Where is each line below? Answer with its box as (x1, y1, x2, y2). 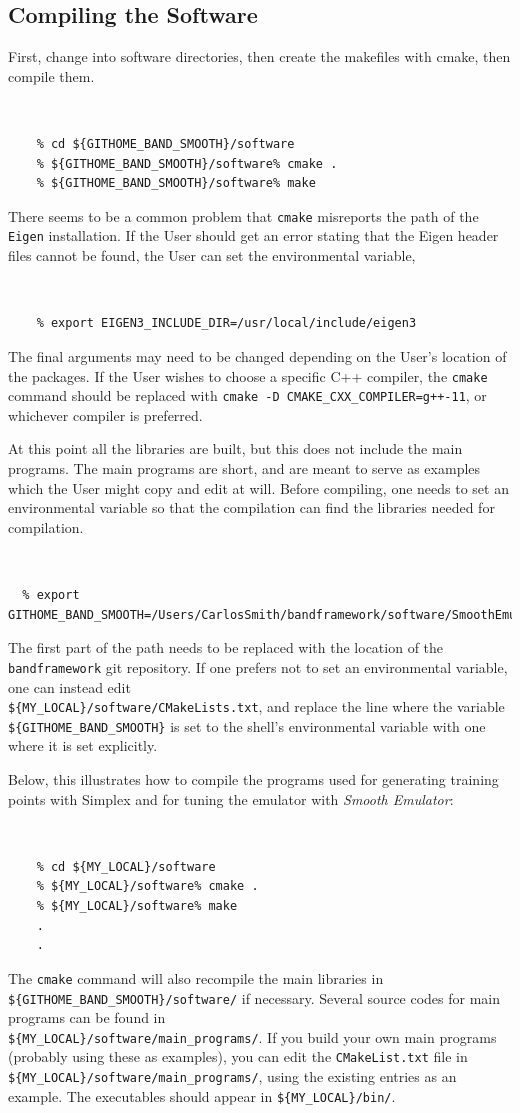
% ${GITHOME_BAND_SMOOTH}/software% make (36, 176, 316, 191)
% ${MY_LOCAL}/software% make (36, 899, 238, 914)
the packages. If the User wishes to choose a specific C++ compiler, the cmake (8, 365, 488, 386)
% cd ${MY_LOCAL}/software (36, 859, 216, 874)
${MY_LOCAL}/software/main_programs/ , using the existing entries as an (8, 1066, 457, 1087)
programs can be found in (8, 1007, 166, 1028)
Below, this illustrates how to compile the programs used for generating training (8, 769, 499, 790)
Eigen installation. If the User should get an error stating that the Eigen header (8, 225, 499, 246)
